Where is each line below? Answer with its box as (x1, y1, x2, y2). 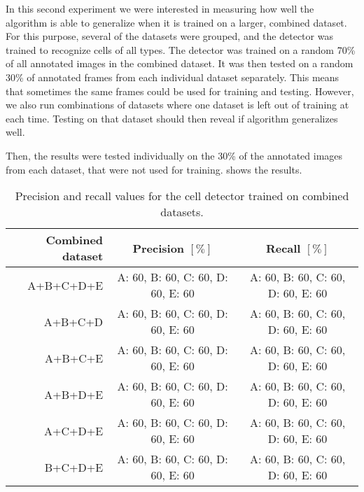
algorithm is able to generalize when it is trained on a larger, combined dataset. (6, 15, 347, 29)
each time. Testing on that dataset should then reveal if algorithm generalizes (6, 111, 338, 125)
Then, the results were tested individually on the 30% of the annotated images (6, 148, 343, 162)
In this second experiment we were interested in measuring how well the (6, 1, 314, 15)
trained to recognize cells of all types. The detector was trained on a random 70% (6, 42, 356, 57)
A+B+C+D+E (27, 276, 104, 293)
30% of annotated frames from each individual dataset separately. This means (6, 69, 339, 84)
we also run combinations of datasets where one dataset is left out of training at (6, 97, 349, 112)
